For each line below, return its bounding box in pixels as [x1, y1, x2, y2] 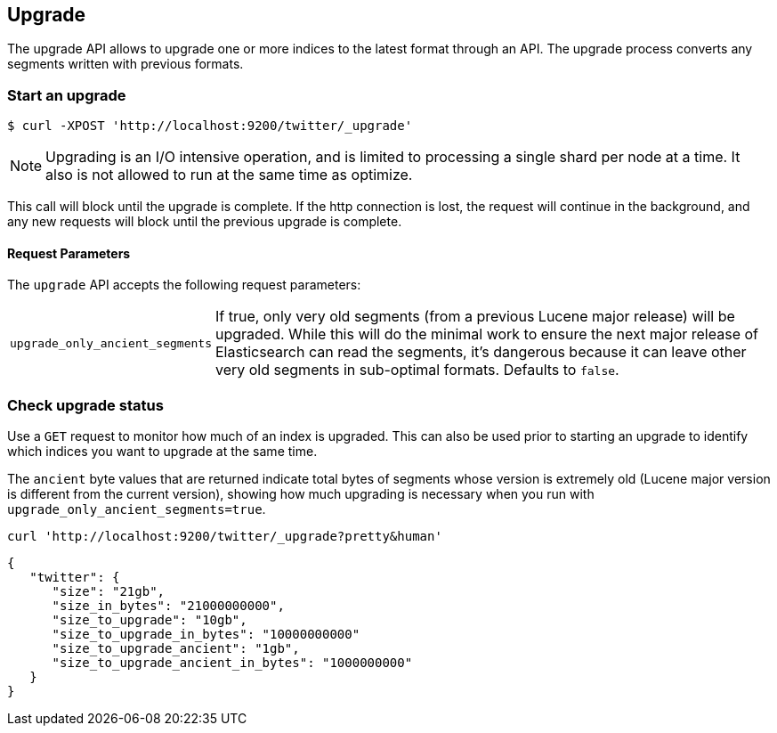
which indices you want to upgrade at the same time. [7, 444, 318, 460]
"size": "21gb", [52, 584, 166, 599]
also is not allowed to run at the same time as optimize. [45, 166, 413, 184]
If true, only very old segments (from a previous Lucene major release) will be [214, 307, 735, 326]
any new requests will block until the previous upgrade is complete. [7, 214, 402, 230]
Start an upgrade [7, 86, 126, 104]
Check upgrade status [7, 395, 164, 414]
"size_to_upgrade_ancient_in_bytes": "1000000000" [52, 656, 413, 671]
